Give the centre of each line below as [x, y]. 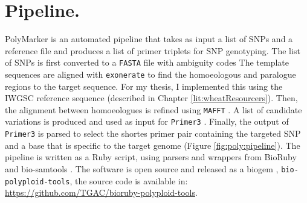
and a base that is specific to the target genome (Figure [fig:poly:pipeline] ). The [153, 145]
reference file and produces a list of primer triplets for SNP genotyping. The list [153, 50]
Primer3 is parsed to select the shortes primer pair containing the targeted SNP [153, 133]
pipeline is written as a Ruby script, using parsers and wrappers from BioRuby [151, 157]
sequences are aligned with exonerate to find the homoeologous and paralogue [150, 74]
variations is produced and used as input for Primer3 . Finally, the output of [147, 121]
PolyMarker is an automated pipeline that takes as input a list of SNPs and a [149, 39]
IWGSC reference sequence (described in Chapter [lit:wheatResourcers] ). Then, [151, 98]
